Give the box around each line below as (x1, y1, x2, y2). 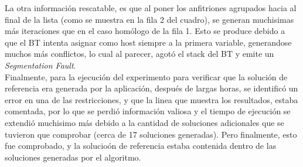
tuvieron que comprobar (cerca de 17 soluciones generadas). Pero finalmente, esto (5, 128, 297, 140)
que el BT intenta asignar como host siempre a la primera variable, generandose (5, 36, 292, 48)
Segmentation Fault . (5, 59, 76, 71)
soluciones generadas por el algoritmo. (5, 151, 141, 163)
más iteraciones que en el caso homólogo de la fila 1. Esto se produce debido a (5, 25, 285, 37)
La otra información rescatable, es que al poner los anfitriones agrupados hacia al (5, 2, 297, 13)
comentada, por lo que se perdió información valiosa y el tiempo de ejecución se (5, 105, 291, 117)
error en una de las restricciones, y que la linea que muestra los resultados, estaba (5, 93, 298, 105)
